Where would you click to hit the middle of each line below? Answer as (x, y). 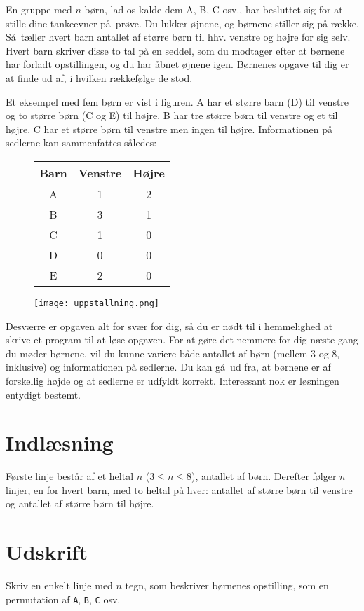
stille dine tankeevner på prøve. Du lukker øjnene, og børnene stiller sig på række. (182, 23)
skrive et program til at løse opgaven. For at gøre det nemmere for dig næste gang (182, 339)
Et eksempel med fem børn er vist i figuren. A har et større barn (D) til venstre (177, 101)
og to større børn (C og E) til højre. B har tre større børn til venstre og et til (172, 115)
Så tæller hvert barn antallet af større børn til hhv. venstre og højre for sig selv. (178, 37)
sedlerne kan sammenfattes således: (81, 143)
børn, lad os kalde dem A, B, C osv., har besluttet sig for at (214, 9)
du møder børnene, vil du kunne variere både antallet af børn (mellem (157, 353)
